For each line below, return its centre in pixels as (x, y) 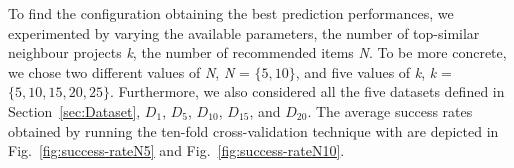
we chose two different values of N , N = (129, 71)
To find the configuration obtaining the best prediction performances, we (231, 13)
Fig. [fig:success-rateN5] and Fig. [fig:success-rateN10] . (176, 150)
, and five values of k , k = (373, 71)
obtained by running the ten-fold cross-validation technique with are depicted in (253, 130)
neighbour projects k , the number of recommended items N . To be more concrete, (257, 52)
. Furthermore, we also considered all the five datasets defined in (307, 91)
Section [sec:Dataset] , (74, 110)
